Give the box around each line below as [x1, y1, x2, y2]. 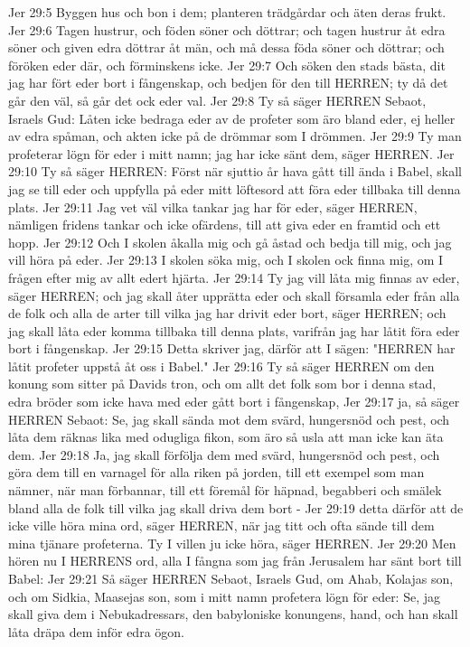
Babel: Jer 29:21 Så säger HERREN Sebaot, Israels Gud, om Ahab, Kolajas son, [8, 569, 454, 587]
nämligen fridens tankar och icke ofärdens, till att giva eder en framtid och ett [8, 215, 441, 234]
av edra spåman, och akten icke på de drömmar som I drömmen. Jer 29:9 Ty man [8, 127, 462, 145]
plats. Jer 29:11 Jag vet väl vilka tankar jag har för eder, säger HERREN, [8, 197, 418, 216]
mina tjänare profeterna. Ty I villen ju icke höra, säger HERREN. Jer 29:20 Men [8, 533, 456, 552]
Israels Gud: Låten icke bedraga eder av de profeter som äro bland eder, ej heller [8, 108, 456, 127]
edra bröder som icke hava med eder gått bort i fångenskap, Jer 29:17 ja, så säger [8, 392, 460, 411]
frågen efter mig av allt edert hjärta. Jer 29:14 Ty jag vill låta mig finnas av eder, [8, 267, 460, 286]
